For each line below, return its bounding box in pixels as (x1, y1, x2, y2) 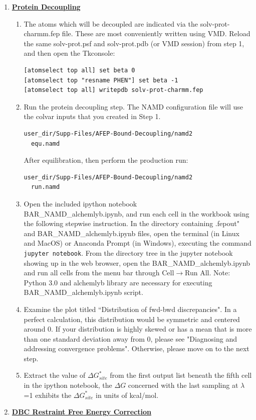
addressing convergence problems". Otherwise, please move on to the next (24, 343, 249, 354)
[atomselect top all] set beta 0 (24, 66, 135, 74)
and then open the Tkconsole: (24, 48, 115, 58)
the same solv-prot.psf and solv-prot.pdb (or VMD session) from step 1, (24, 38, 244, 48)
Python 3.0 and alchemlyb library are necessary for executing (24, 277, 212, 287)
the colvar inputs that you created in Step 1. (24, 111, 161, 122)
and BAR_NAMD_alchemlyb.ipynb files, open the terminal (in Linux (24, 228, 239, 238)
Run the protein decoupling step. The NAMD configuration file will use (24, 101, 243, 112)
